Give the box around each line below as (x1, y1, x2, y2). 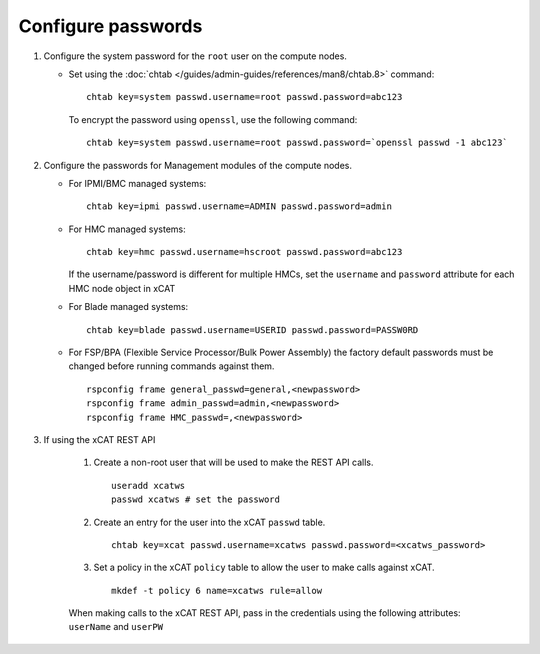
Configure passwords (18, 15, 203, 37)
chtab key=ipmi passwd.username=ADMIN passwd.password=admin (86, 201, 392, 212)
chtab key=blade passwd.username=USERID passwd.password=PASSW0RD (86, 324, 419, 335)
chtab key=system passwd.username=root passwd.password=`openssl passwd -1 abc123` (86, 137, 509, 149)
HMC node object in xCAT (68, 282, 176, 294)
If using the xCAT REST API (43, 433, 156, 445)
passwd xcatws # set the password (111, 494, 280, 505)
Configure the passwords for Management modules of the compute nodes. (43, 159, 353, 171)
